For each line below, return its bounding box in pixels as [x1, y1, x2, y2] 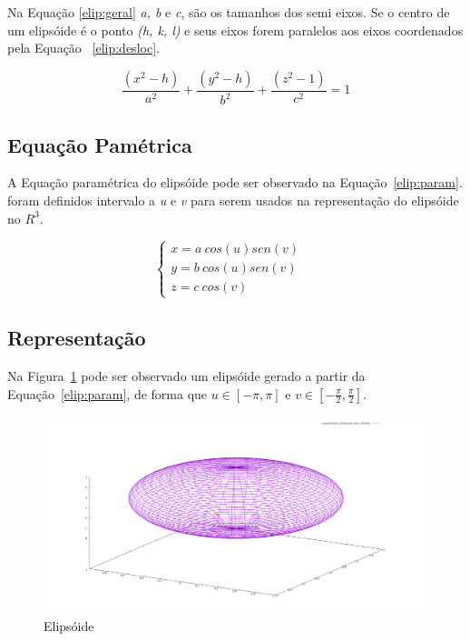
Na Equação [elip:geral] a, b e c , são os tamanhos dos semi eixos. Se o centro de [7, 3, 450, 21]
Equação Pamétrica [7, 130, 192, 158]
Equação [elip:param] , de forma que [7, 384, 208, 403]
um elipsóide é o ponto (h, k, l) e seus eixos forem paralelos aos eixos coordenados [7, 20, 464, 39]
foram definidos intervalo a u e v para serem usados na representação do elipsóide [7, 190, 459, 209]
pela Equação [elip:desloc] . [7, 38, 160, 57]
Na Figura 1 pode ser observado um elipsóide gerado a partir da [7, 366, 366, 385]
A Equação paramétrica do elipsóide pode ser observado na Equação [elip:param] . [7, 173, 463, 192]
